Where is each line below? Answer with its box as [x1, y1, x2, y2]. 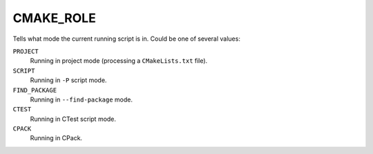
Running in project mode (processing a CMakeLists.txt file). [30, 57, 208, 65]
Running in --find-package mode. [30, 95, 133, 104]
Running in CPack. [30, 134, 83, 142]
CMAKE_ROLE [12, 10, 96, 26]
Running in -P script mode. [30, 76, 107, 84]
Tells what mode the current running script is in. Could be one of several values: [12, 35, 241, 43]
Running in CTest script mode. [30, 115, 117, 123]
